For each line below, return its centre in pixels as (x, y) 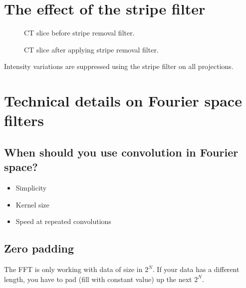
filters (24, 120)
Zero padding (39, 248)
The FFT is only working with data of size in (73, 269)
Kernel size (32, 204)
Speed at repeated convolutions (63, 221)
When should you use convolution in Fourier (121, 152)
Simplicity (31, 188)
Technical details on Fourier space (123, 101)
